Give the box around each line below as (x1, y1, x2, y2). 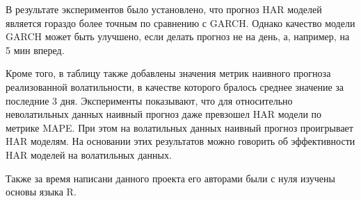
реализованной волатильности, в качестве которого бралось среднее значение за (6, 79, 344, 94)
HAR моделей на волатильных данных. (6, 147, 172, 161)
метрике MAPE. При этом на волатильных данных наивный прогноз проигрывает (6, 120, 353, 134)
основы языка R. (6, 184, 77, 199)
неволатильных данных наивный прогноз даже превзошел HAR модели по (6, 107, 322, 121)
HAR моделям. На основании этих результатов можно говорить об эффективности (6, 134, 355, 148)
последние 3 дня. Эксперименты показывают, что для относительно (6, 93, 293, 107)
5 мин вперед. (6, 42, 65, 57)
